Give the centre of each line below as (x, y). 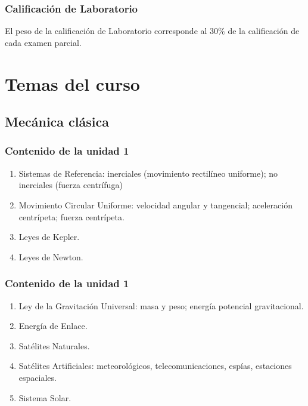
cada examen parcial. (43, 42)
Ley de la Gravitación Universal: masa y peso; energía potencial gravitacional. (161, 305)
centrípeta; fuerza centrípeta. (71, 216)
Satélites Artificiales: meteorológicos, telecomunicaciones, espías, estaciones (155, 366)
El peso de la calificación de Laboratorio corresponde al (106, 31)
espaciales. (38, 377)
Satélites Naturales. (54, 345)
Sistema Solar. (45, 397)
